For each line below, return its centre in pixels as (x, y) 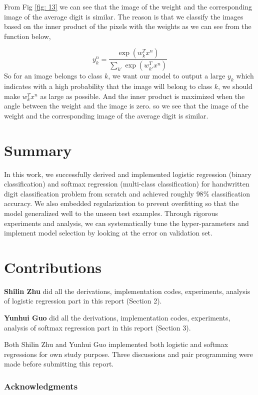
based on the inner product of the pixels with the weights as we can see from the (128, 26)
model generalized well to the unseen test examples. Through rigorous (111, 213)
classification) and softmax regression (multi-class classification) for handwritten (127, 184)
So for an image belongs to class (53, 76)
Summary (38, 150)
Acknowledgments (41, 386)
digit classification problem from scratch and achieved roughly (99, 193)
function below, (27, 36)
